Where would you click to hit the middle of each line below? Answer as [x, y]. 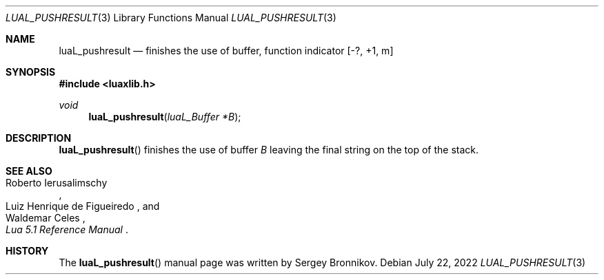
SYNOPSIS [31, 72]
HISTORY [27, 251]
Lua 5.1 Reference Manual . [67, 229]
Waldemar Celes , [46, 218]
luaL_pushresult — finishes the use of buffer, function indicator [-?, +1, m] [226, 51]
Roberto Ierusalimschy [57, 183]
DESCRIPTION [39, 138]
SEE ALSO [29, 171]
